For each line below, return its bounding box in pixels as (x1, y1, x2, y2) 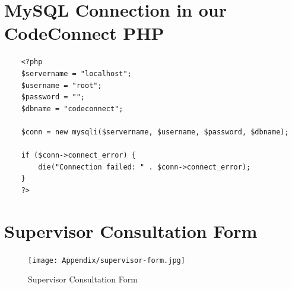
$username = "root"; (21, 81, 102, 90)
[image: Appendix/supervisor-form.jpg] (28, 256, 185, 265)
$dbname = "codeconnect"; (21, 104, 123, 113)
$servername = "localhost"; (21, 69, 132, 78)
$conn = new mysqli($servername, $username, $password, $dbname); (21, 127, 289, 136)
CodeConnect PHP (4, 21, 164, 45)
